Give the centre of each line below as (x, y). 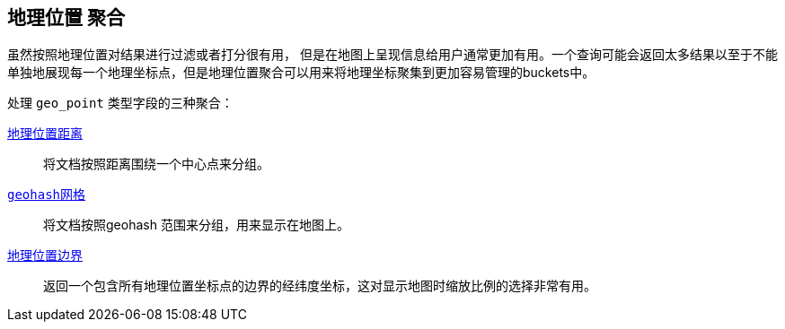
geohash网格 (47, 195)
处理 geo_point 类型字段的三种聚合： (120, 103)
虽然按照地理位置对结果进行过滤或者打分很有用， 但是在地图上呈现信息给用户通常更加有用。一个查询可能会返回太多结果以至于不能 (392, 55)
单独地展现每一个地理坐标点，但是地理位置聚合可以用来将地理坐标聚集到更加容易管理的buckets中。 (301, 73)
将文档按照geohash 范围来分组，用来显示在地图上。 (196, 225)
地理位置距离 (45, 134)
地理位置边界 (45, 256)
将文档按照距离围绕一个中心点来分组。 (156, 164)
